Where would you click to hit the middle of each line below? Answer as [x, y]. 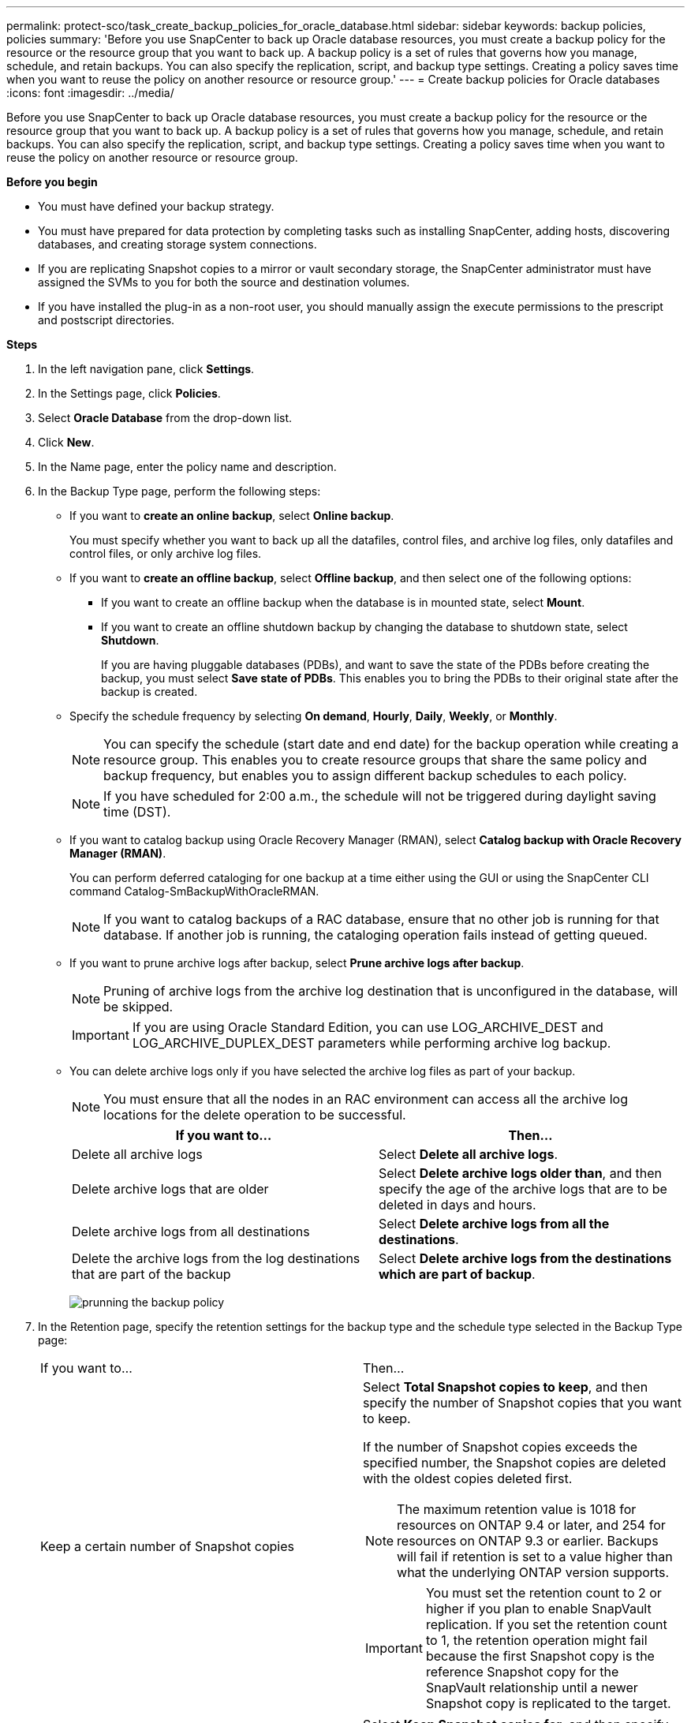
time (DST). [137, 812]
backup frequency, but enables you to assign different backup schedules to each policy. [365, 776]
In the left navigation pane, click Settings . [146, 369]
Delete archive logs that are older [170, 1189]
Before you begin [52, 182]
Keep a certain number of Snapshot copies [167, 1546]
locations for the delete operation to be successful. [255, 1115]
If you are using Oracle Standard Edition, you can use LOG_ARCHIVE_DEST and [368, 1027]
